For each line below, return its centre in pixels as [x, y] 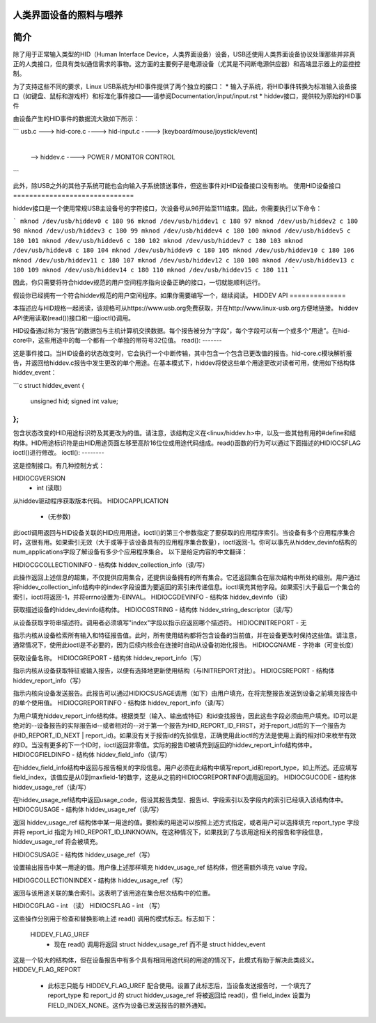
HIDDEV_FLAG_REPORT [47, 970]
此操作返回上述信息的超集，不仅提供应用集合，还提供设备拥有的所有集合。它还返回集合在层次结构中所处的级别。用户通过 [187, 577]
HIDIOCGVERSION [39, 478]
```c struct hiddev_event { [49, 385]
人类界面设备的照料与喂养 [68, 15]
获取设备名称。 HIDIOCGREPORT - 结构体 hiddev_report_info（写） [109, 657]
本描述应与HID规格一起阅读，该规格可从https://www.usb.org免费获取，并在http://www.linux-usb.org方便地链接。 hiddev [186, 308]
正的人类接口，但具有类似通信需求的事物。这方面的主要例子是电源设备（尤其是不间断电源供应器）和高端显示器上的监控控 [187, 63]
